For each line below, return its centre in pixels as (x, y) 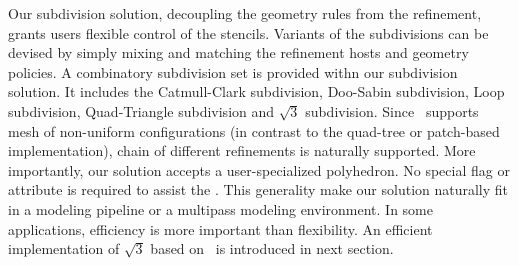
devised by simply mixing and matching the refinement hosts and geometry (238, 52)
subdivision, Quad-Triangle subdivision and (141, 110)
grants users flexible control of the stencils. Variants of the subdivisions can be (248, 32)
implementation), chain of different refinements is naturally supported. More (242, 150)
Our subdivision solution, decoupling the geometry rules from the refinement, (245, 13)
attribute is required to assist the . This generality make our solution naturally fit (258, 189)
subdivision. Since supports (392, 110)
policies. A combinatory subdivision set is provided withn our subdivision (233, 71)
